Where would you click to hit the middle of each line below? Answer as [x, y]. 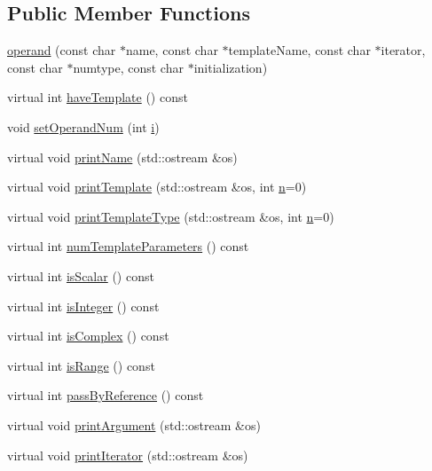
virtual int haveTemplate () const [98, 97]
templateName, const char [299, 50]
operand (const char [62, 50]
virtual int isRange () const [81, 365]
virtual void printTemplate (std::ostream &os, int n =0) [157, 187]
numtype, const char [128, 67]
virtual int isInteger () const [83, 306]
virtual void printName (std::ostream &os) [122, 157]
